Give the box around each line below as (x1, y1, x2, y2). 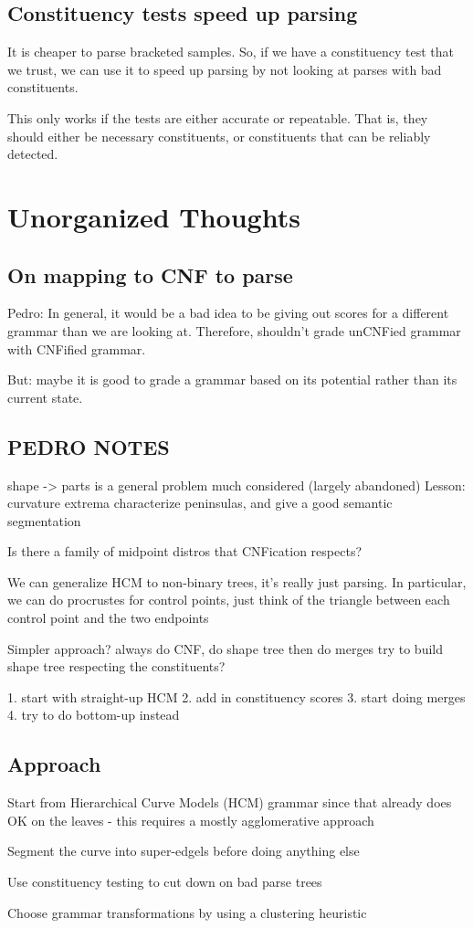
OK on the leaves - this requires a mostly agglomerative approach (7, 810, 374, 829)
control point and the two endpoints (7, 608, 209, 627)
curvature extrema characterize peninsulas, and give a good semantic (7, 493, 393, 512)
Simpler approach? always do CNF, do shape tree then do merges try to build (7, 638, 444, 658)
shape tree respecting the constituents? (7, 657, 226, 676)
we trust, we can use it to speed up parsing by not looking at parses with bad (7, 59, 442, 79)
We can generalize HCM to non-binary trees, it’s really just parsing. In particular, (7, 572, 467, 591)
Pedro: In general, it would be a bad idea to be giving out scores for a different (7, 303, 449, 322)
